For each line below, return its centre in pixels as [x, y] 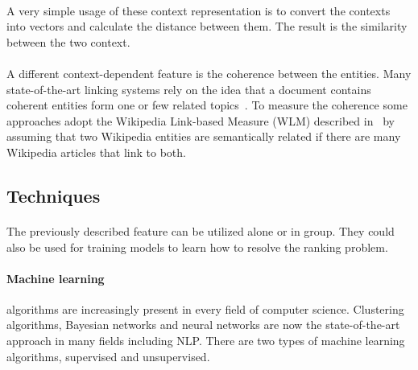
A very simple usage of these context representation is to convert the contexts [199, 10]
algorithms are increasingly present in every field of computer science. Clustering [205, 308]
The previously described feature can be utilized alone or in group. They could [201, 230]
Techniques [54, 195]
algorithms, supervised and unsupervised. [108, 356]
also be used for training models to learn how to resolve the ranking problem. [197, 247]
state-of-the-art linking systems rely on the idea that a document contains [189, 89]
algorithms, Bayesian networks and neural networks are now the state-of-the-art [203, 325]
